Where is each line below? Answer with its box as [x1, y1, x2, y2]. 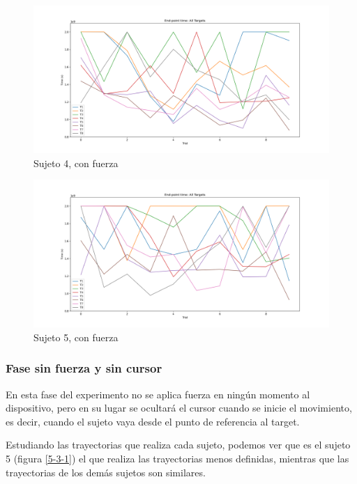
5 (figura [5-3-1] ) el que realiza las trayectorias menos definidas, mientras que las [6, 451, 349, 465]
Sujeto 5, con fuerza [33, 329, 119, 344]
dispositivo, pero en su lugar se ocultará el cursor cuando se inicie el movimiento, [6, 400, 352, 415]
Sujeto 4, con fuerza [33, 155, 119, 170]
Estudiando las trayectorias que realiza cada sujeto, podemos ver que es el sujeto [6, 437, 351, 452]
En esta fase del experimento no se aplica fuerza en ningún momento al [6, 387, 310, 401]
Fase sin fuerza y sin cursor [6, 359, 162, 377]
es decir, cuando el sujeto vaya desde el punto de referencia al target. [6, 414, 300, 428]
